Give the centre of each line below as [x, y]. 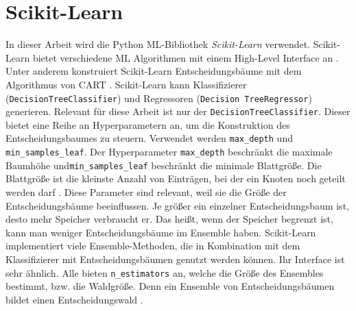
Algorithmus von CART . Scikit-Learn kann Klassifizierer [126, 84]
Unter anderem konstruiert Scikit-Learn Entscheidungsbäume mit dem [154, 71]
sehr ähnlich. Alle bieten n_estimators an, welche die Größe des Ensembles [165, 272]
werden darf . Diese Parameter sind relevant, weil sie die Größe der [146, 191]
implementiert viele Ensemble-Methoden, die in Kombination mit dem [153, 246]
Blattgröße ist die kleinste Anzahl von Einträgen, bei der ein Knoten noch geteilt [176, 178]
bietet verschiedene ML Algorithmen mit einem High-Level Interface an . [186, 57]
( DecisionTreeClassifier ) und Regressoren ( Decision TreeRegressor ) [159, 98]
